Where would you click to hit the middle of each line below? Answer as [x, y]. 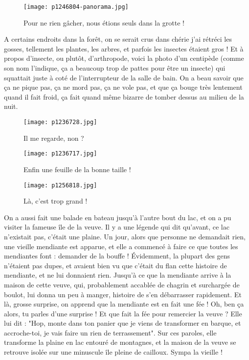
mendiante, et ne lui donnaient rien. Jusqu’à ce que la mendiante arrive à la [118, 275]
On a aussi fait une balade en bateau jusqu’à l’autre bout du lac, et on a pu [118, 217]
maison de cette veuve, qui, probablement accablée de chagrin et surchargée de [122, 284]
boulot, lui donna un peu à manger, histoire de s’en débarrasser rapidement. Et [123, 294]
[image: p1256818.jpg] [60, 185]
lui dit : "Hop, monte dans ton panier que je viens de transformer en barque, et [123, 323]
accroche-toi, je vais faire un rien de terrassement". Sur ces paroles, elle [110, 332]
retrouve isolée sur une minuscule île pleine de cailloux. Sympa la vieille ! [113, 352]
